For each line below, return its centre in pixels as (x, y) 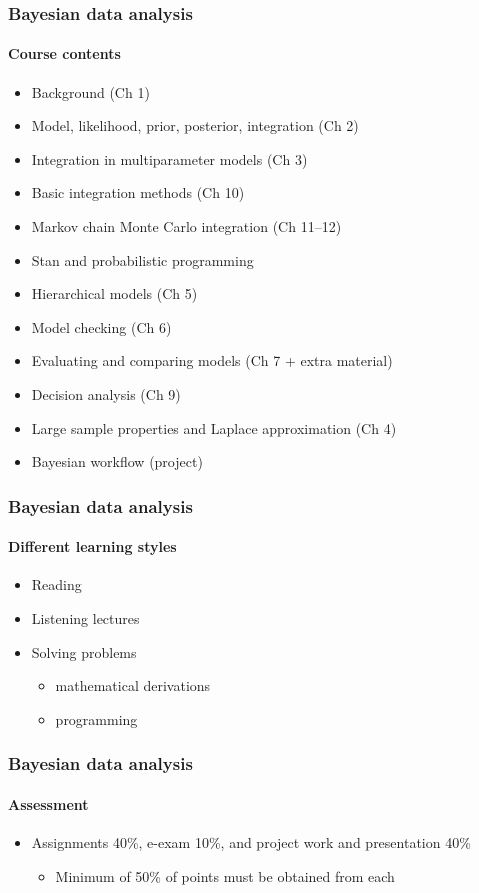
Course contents (64, 53)
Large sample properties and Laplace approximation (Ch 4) (214, 427)
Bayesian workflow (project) (117, 461)
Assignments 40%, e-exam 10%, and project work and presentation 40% (251, 842)
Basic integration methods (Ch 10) (138, 192)
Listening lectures (85, 618)
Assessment (48, 803)
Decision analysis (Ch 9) (106, 393)
